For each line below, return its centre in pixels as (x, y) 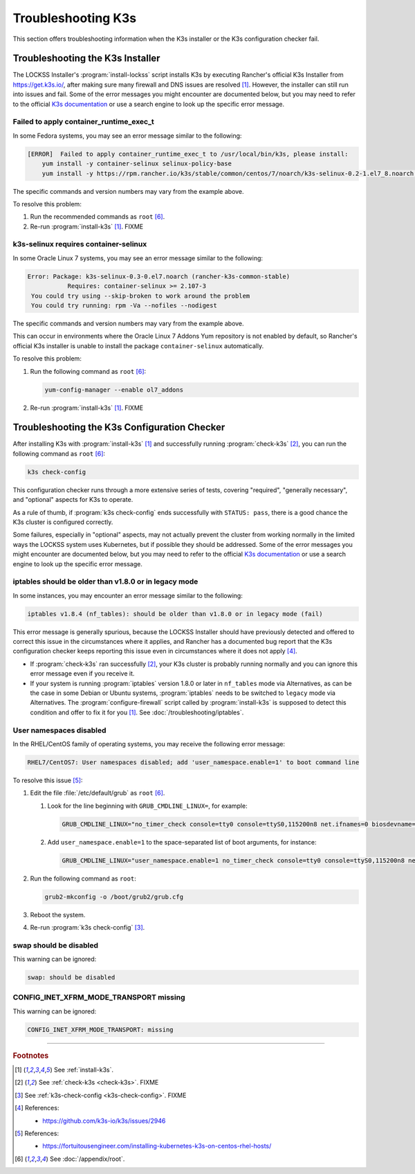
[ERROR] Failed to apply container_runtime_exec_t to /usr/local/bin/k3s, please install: (188, 154)
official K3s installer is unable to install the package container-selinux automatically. (138, 345)
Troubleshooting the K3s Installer (86, 58)
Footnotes (31, 1056)
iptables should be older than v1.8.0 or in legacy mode (105, 581)
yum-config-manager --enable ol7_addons (114, 390)
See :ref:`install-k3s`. (84, 1070)
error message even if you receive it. (82, 674)
